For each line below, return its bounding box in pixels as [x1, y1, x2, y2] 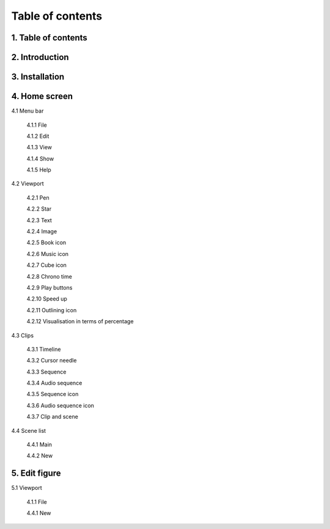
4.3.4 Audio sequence [26, 380, 82, 387]
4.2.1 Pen [26, 193, 50, 201]
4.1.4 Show [26, 155, 54, 162]
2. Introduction [11, 52, 70, 62]
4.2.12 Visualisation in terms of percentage [26, 318, 134, 325]
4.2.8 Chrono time [26, 272, 73, 280]
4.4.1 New [26, 509, 51, 517]
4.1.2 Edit [26, 132, 50, 140]
